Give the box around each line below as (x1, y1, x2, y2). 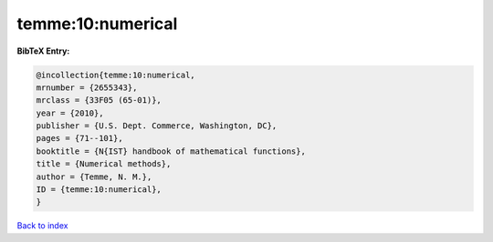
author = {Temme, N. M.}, (36, 171, 152, 182)
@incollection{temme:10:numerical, (36, 69, 195, 80)
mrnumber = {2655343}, (36, 82, 138, 93)
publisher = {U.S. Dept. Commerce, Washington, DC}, (36, 121, 278, 131)
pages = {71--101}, (36, 133, 123, 144)
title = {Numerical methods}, (36, 159, 172, 169)
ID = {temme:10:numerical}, (36, 185, 162, 195)
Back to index (16, 220, 68, 231)
